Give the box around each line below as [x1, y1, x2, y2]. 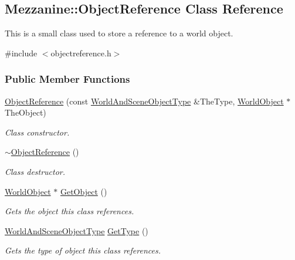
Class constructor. [5, 126, 70, 138]
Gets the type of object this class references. [5, 244, 161, 256]
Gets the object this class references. [5, 205, 134, 217]
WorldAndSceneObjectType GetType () [5, 224, 148, 237]
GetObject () [60, 185, 107, 197]
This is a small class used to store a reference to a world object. [5, 27, 233, 39]
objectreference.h [50, 46, 111, 59]
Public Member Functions [5, 72, 130, 86]
